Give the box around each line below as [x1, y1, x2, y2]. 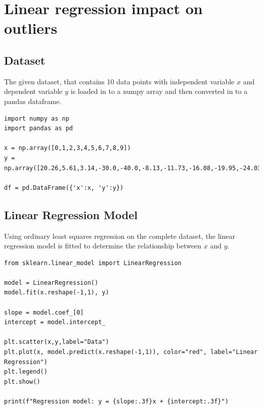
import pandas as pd [4, 125, 73, 132]
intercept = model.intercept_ [4, 319, 106, 326]
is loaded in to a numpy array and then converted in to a [70, 86, 248, 96]
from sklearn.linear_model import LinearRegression [4, 259, 182, 267]
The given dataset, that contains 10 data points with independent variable [4, 76, 235, 86]
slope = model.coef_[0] [4, 309, 84, 316]
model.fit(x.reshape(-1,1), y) [4, 289, 109, 296]
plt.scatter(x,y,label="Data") [4, 338, 109, 346]
